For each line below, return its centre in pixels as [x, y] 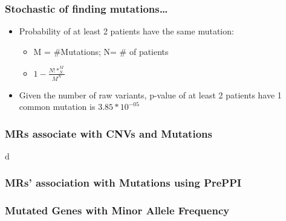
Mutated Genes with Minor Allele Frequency [117, 210]
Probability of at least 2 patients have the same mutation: [126, 31]
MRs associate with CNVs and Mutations [109, 133]
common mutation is [57, 107]
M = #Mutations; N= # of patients [101, 51]
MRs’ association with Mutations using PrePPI [123, 183]
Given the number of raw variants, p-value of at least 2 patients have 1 [150, 94]
